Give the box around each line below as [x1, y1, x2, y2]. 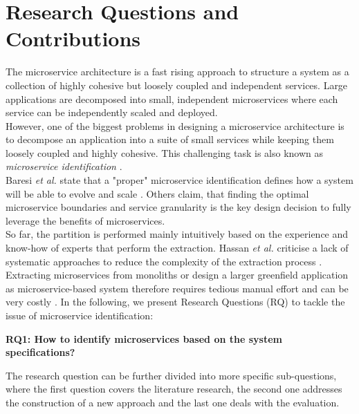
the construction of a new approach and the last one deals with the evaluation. [6, 395, 340, 409]
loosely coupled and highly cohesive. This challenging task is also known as [6, 145, 324, 160]
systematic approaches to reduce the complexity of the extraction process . [6, 254, 322, 268]
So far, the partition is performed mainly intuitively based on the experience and [6, 227, 349, 241]
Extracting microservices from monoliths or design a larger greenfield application [6, 267, 349, 282]
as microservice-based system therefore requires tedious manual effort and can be [6, 281, 349, 295]
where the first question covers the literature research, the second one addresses [6, 382, 342, 396]
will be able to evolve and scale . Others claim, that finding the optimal [6, 186, 309, 200]
